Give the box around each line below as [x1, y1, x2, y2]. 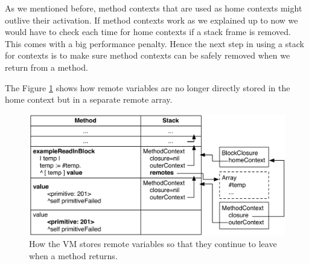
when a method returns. [29, 249, 118, 262]
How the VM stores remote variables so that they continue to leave [29, 237, 277, 250]
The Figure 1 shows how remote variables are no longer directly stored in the [5, 81, 290, 94]
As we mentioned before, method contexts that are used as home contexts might [5, 2, 302, 14]
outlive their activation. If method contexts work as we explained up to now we [5, 13, 298, 26]
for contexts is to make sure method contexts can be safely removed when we [5, 49, 290, 62]
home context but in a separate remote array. [5, 93, 173, 106]
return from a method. [5, 60, 88, 73]
